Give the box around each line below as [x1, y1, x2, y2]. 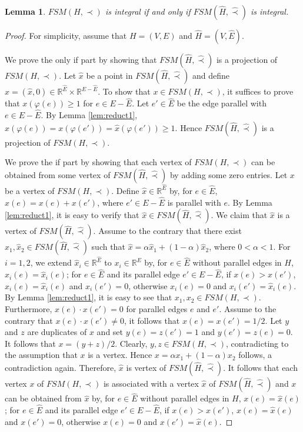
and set [96, 326, 124, 338]
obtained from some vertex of [5, 168, 111, 180]
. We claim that [211, 209, 268, 221]
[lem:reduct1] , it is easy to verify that [5, 209, 139, 221]
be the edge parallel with [177, 97, 267, 109]
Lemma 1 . [5, 5, 46, 17]
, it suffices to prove [222, 85, 294, 98]
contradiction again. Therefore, [5, 361, 116, 373]
